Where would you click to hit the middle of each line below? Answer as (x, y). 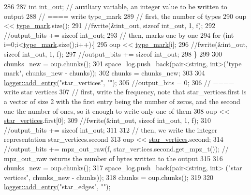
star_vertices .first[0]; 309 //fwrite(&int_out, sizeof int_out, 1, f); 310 (107, 120)
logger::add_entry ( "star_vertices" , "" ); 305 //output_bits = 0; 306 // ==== (119, 82)
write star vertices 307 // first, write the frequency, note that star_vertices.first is (125, 92)
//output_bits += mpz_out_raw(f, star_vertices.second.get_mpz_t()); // (116, 148)
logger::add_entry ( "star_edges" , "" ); (57, 187)
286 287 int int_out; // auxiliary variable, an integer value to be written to (116, 6)
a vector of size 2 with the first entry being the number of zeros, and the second (122, 101)
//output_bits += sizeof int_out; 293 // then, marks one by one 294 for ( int (119, 35)
